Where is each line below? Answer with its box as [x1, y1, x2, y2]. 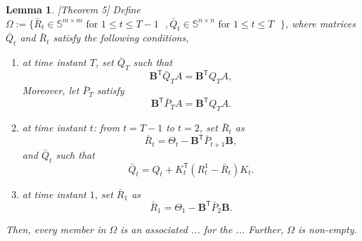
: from [93, 120, 120, 135]
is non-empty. [298, 222, 357, 237]
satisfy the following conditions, [53, 30, 189, 45]
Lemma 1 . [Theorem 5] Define [6, 2, 141, 16]
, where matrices [285, 15, 356, 30]
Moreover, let [22, 83, 79, 98]
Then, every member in [6, 222, 106, 237]
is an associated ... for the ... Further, [120, 222, 284, 237]
